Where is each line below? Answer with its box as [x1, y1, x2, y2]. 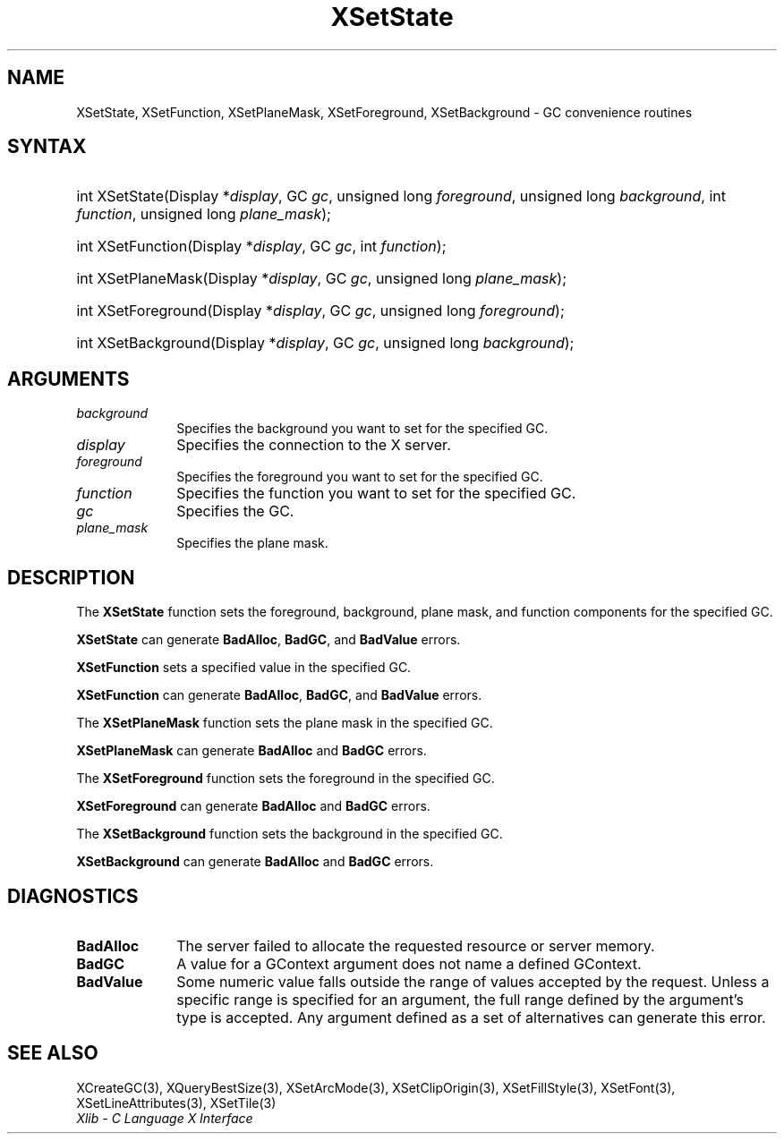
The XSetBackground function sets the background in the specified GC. [76, 826, 503, 842]
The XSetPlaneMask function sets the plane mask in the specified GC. [76, 715, 493, 731]
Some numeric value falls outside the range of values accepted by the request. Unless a [176, 972, 770, 991]
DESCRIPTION [7, 566, 135, 589]
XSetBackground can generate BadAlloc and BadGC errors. [76, 854, 434, 870]
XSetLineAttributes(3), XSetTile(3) [76, 1094, 277, 1111]
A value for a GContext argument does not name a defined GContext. [176, 954, 642, 973]
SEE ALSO [7, 1042, 98, 1065]
